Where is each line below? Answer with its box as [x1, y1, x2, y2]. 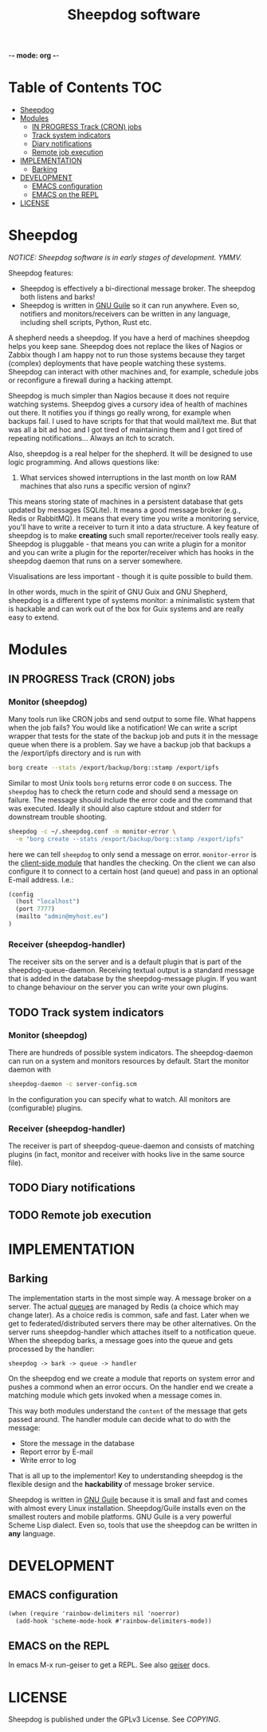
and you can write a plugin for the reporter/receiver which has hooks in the [8, 548, 254, 557]
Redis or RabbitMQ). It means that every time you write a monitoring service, [8, 513, 260, 524]
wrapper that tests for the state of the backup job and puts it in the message [8, 731, 259, 740]
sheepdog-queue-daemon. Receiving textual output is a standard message [8, 965, 255, 975]
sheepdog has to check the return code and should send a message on [8, 787, 238, 796]
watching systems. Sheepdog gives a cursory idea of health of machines [8, 399, 248, 409]
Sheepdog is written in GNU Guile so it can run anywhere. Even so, [19, 301, 240, 311]
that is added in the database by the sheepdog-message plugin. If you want [8, 974, 257, 984]
